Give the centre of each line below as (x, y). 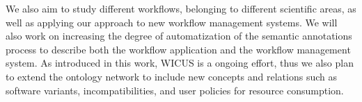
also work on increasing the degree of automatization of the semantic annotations (179, 36)
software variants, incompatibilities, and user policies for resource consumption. (175, 90)
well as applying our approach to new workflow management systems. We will (172, 22)
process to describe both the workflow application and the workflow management (178, 49)
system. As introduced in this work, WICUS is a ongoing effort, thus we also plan (180, 63)
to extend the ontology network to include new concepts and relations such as (171, 76)
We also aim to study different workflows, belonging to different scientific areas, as (181, 8)
